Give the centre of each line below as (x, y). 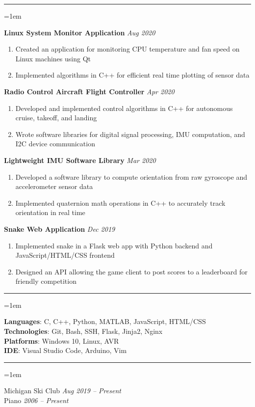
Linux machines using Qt (53, 58)
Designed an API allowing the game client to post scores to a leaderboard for (131, 271)
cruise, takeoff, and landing (56, 118)
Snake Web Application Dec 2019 (60, 229)
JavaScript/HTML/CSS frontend (65, 255)
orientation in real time (50, 212)
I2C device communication (55, 144)
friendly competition (46, 281)
